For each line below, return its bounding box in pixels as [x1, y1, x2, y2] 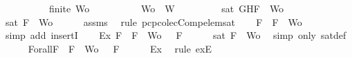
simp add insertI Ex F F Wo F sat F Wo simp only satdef [5, 28, 346, 42]
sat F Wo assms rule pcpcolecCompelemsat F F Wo [5, 14, 302, 29]
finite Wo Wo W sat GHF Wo [48, 1, 284, 15]
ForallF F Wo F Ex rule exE [28, 41, 212, 55]
